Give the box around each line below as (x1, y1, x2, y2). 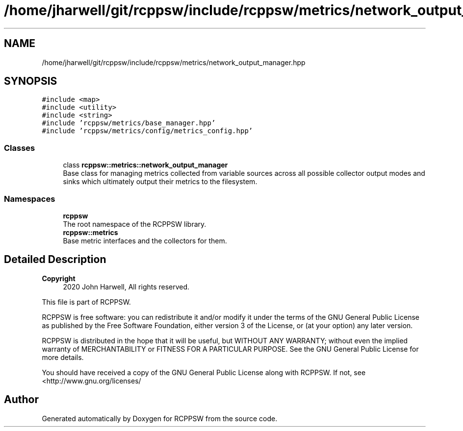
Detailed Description (4, 253, 106, 266)
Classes (4, 143, 35, 153)
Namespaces (4, 193, 55, 204)
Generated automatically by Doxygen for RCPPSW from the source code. (42, 414, 278, 423)
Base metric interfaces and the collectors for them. (63, 236, 227, 245)
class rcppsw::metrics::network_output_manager (63, 161, 228, 169)
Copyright (42, 274, 76, 283)
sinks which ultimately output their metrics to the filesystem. (63, 177, 257, 186)
